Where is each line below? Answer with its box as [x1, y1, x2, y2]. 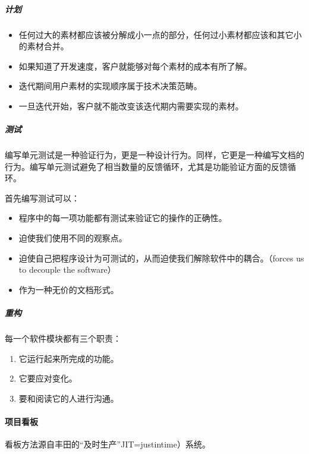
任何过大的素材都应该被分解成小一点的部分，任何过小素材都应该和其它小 [18, 28, 302, 40]
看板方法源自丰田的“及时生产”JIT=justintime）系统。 [5, 438, 210, 450]
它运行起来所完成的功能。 [18, 352, 119, 364]
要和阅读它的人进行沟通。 [18, 392, 119, 404]
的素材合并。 [18, 40, 69, 52]
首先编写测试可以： [5, 191, 80, 204]
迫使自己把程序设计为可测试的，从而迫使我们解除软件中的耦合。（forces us [18, 251, 304, 264]
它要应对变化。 [18, 372, 77, 384]
